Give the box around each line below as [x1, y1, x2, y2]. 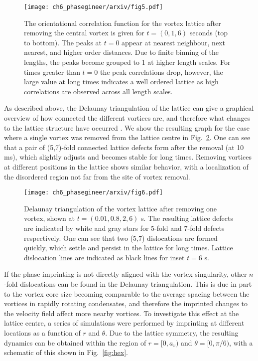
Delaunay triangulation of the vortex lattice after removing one [24, 203, 217, 213]
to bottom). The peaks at [24, 37, 102, 47]
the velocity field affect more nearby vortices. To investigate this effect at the [4, 308, 239, 318]
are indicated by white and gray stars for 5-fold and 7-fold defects [24, 223, 225, 233]
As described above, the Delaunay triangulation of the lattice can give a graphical [4, 103, 254, 113]
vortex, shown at [24, 213, 75, 223]
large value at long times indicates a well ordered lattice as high [24, 76, 219, 87]
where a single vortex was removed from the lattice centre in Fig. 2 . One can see [4, 132, 251, 143]
